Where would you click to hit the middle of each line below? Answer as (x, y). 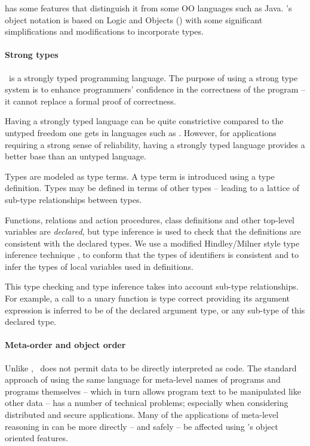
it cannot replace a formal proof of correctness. (90, 101)
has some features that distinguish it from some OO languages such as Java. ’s (148, 8)
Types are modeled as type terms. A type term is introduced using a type (140, 176)
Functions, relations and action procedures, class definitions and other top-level (150, 219)
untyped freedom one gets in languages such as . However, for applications (141, 132)
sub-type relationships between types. (73, 199)
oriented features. (36, 438)
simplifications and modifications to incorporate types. (104, 31)
